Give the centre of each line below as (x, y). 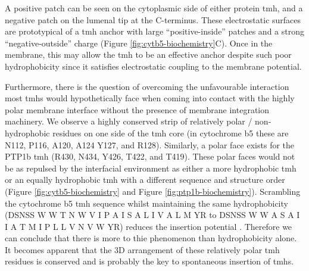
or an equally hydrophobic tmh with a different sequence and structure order (145, 180)
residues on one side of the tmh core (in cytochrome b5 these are (171, 133)
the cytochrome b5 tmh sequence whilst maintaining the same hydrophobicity (146, 203)
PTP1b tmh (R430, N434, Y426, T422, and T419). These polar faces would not (150, 156)
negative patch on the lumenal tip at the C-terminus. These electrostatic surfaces (153, 19)
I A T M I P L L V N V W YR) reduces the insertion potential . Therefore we (149, 226)
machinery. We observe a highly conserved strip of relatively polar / (129, 121)
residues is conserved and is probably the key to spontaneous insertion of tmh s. (149, 261)
